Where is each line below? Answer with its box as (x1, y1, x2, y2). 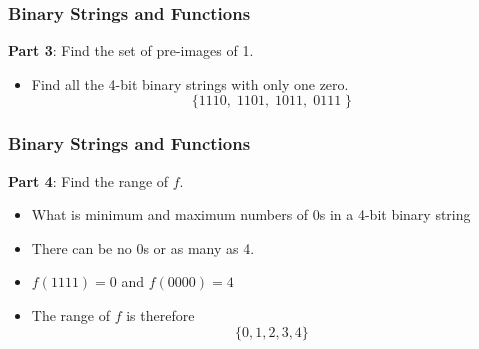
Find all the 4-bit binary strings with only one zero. (31, 73, 349, 94)
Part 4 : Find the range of (8, 170, 169, 191)
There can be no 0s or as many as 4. (31, 237, 255, 258)
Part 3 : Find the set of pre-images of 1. (8, 40, 254, 61)
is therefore (126, 305, 195, 325)
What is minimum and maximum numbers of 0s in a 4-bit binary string (31, 204, 471, 225)
